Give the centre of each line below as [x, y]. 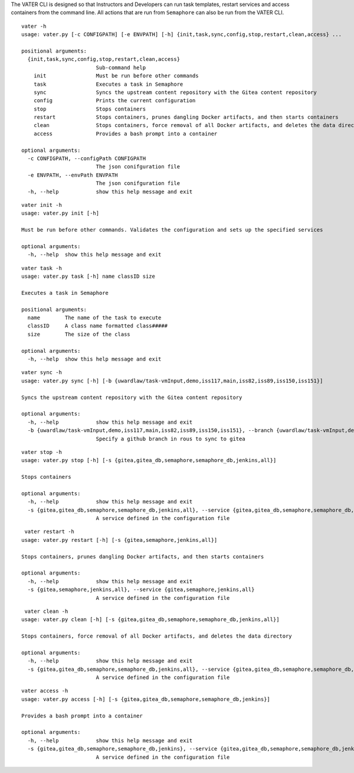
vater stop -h [42, 452]
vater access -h [45, 691]
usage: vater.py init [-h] [60, 213]
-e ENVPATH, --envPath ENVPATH [73, 175]
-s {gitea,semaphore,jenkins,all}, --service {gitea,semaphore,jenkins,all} [141, 590]
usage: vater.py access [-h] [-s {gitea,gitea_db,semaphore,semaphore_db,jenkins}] [146, 699]
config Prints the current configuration [114, 101]
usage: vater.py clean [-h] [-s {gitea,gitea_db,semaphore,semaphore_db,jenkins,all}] [150, 620]
